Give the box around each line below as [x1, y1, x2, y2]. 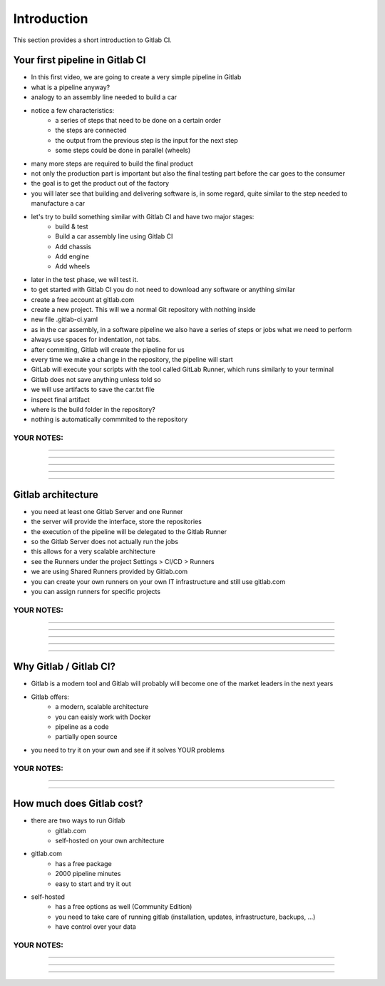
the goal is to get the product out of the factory [31, 179, 170, 188]
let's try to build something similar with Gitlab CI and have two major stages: [31, 212, 255, 221]
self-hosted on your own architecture [55, 836, 165, 845]
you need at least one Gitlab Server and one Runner [31, 507, 183, 515]
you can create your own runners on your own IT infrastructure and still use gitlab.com [31, 577, 285, 585]
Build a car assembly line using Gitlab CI [55, 232, 173, 241]
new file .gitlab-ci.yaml [31, 315, 98, 324]
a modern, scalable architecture [55, 703, 149, 711]
